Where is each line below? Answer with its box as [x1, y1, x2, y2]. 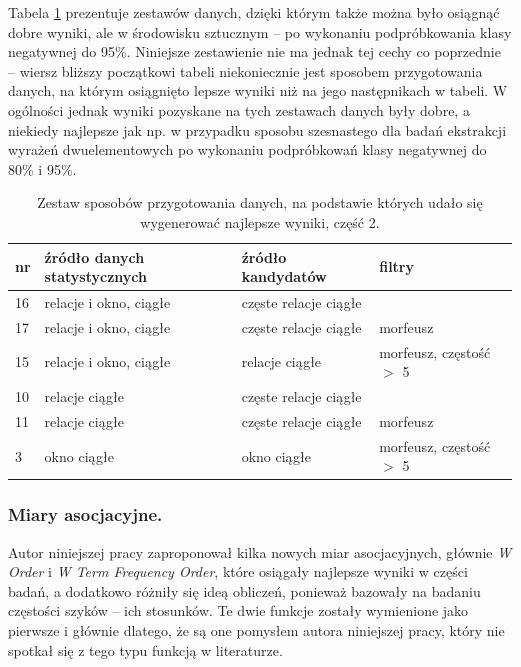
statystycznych [44, 266, 147, 287]
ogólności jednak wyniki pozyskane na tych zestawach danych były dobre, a [8, 99, 470, 120]
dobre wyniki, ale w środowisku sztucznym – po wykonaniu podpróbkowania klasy [8, 21, 512, 42]
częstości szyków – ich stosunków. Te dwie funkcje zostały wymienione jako [8, 600, 469, 621]
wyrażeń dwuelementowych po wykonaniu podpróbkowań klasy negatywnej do [8, 139, 487, 160]
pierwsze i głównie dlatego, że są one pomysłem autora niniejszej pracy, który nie [8, 620, 505, 641]
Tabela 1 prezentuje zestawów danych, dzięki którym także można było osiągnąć [8, 2, 500, 22]
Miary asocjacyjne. [8, 502, 163, 527]
